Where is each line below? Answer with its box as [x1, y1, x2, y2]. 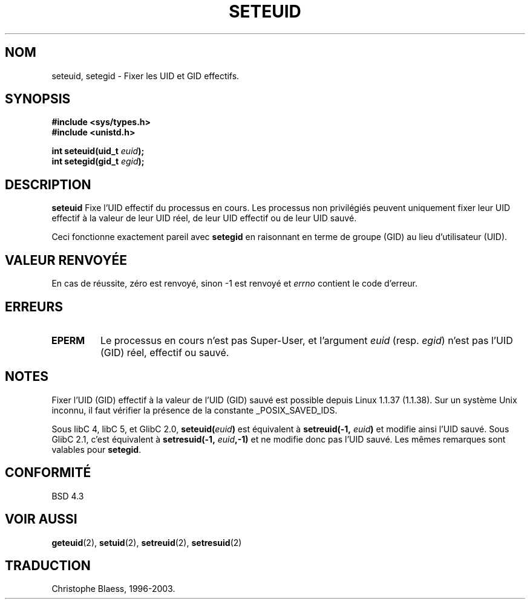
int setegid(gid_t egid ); [51, 156, 145, 167]
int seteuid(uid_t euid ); [51, 146, 145, 157]
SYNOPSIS [5, 91, 71, 107]
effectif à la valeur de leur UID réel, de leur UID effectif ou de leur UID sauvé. [51, 213, 357, 224]
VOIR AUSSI [5, 511, 77, 527]
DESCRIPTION [5, 177, 91, 192]
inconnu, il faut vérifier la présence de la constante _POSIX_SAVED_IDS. [51, 404, 338, 415]
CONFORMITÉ [5, 465, 91, 481]
